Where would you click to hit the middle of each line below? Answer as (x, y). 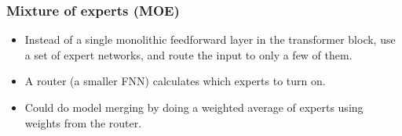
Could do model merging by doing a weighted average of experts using (194, 107)
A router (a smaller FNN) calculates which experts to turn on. (175, 81)
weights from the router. (83, 122)
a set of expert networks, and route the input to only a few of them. (188, 54)
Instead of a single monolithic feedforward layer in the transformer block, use (210, 39)
